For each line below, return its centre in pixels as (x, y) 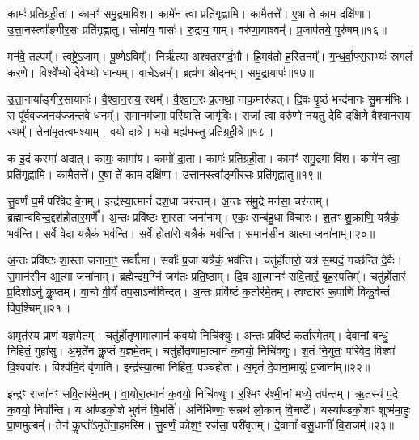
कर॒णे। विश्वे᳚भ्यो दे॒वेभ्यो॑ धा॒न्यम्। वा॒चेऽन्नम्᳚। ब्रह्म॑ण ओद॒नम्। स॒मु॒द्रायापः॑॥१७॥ (161, 72)
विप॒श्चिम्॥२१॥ (38, 307)
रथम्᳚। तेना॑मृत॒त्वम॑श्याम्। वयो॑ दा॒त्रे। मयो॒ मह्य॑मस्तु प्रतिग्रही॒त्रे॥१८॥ (140, 131)
